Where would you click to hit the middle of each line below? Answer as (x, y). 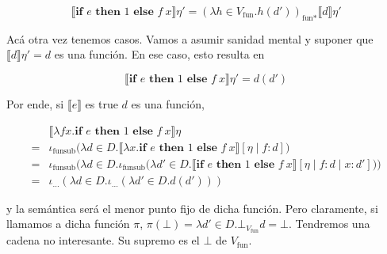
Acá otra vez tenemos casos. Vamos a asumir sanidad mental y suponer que (190, 38)
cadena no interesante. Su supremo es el (103, 240)
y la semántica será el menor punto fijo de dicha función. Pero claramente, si (192, 208)
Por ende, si (35, 103)
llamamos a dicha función (68, 224)
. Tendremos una (330, 224)
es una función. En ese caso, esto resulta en (159, 54)
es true (102, 103)
